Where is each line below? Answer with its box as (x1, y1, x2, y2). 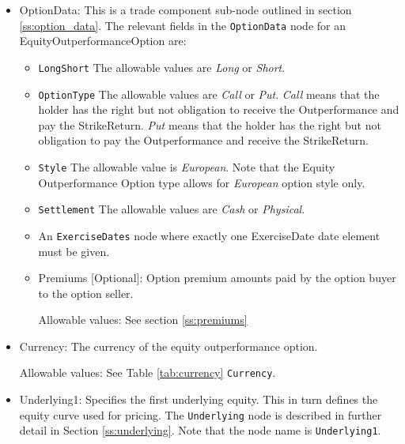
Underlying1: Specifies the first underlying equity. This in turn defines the (19, 391, 378, 408)
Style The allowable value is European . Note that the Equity (38, 158, 335, 175)
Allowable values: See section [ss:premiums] (38, 311, 248, 328)
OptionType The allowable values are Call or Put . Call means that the (38, 85, 380, 102)
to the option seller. (38, 284, 134, 301)
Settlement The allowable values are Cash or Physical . (38, 201, 305, 217)
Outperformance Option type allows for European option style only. (38, 174, 365, 190)
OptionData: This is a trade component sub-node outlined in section (19, 2, 352, 17)
